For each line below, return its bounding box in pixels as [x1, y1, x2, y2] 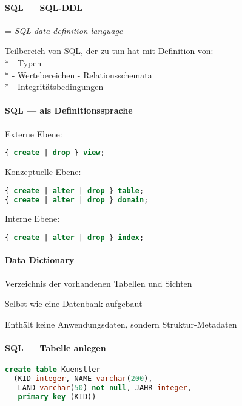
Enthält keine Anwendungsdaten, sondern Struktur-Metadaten [5, 317, 237, 330]
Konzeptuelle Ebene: [5, 165, 81, 178]
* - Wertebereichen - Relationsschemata [5, 68, 152, 81]
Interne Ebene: [5, 212, 60, 225]
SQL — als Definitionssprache [5, 104, 133, 117]
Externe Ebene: [5, 127, 62, 140]
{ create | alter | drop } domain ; [5, 195, 149, 204]
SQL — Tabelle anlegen [5, 342, 106, 354]
